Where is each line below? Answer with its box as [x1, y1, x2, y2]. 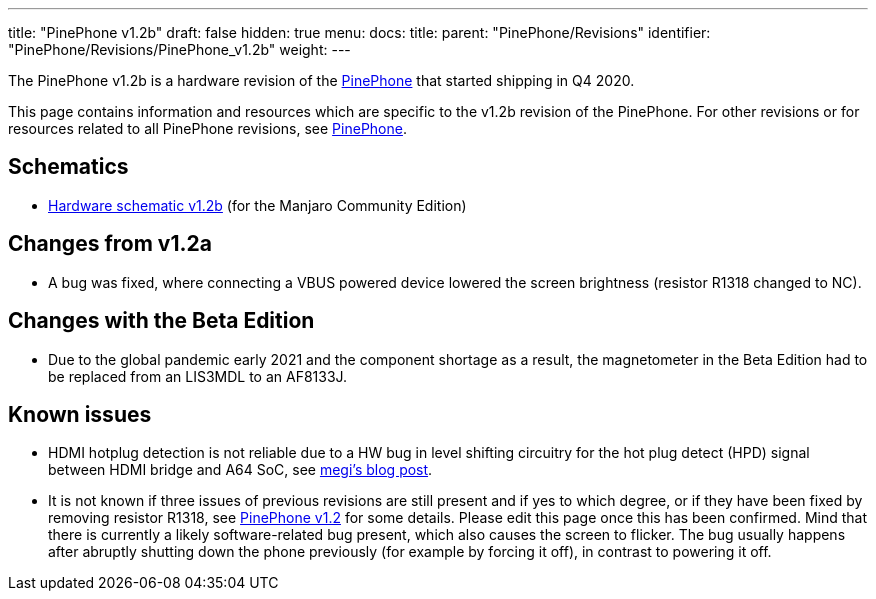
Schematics [8, 154, 129, 180]
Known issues [8, 401, 152, 427]
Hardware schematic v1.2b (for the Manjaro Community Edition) [48, 196, 467, 214]
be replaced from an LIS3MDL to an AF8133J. [48, 367, 348, 385]
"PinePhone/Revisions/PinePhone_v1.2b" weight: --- [8, 41, 351, 58]
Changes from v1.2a [8, 231, 212, 257]
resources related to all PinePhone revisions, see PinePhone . [8, 120, 407, 137]
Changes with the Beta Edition [8, 308, 315, 334]
